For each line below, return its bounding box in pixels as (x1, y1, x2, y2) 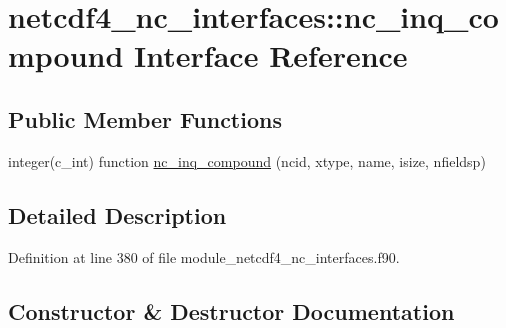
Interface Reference (134, 35, 408, 76)
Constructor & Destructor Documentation (8, 295, 455, 326)
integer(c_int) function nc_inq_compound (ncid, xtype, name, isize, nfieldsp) (8, 150, 486, 171)
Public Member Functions (8, 103, 282, 134)
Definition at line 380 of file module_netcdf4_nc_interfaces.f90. (8, 246, 400, 267)
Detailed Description (8, 199, 227, 230)
